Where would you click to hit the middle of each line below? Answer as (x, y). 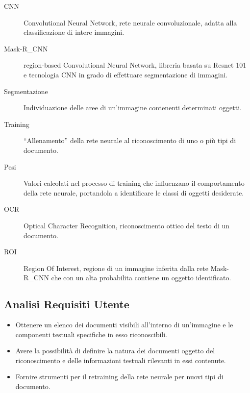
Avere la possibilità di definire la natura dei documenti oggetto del (115, 351)
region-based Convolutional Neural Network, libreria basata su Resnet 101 (135, 65)
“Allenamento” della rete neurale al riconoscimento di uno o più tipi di (130, 140)
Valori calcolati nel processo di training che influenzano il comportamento (134, 183)
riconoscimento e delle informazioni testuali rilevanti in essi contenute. (121, 360)
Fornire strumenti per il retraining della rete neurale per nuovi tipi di (119, 377)
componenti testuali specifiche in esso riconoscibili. (91, 334)
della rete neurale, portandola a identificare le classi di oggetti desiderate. (134, 192)
